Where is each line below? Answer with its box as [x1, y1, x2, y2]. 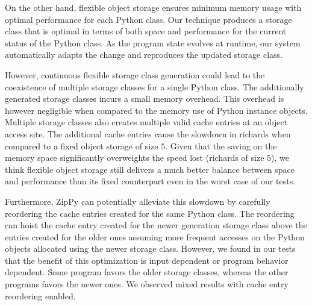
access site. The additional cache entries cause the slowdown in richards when [5, 127, 291, 140]
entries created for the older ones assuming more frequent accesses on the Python [5, 230, 305, 243]
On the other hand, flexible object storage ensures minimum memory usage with [5, 1, 302, 13]
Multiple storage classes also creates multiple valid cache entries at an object [5, 116, 288, 128]
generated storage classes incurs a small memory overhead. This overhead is [5, 92, 284, 105]
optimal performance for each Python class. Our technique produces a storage [5, 13, 292, 25]
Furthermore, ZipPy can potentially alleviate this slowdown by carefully [5, 195, 270, 207]
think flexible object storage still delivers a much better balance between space [5, 163, 295, 175]
